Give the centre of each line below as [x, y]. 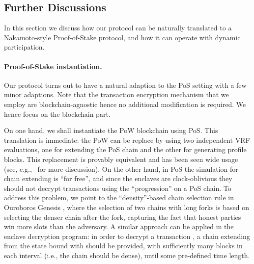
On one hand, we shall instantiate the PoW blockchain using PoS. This [111, 130]
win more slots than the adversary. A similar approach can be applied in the [119, 226]
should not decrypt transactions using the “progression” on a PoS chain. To [118, 188]
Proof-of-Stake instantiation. [53, 66]
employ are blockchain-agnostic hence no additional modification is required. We [125, 104]
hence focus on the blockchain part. [57, 114]
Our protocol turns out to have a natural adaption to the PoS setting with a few [125, 85]
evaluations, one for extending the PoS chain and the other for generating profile [125, 149]
